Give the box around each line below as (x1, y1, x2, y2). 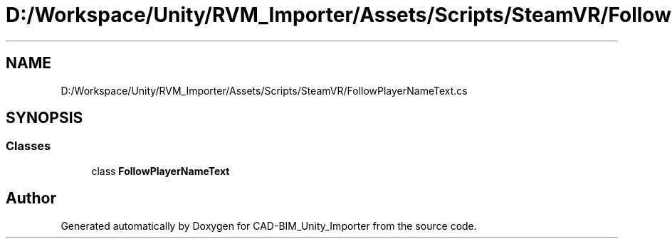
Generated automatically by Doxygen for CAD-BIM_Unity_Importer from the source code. (61, 219, 477, 232)
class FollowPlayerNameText (91, 164, 230, 177)
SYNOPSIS (6, 109, 83, 127)
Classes (6, 139, 51, 154)
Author (6, 189, 56, 208)
